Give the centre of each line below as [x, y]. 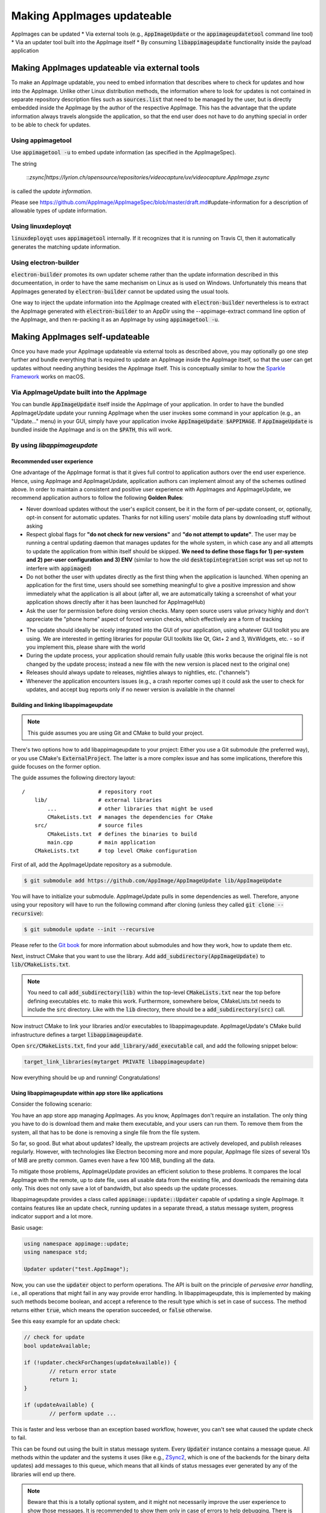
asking [35, 526]
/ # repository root [87, 792]
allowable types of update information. [59, 211]
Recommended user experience [52, 461]
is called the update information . [52, 191]
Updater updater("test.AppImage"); [76, 1269]
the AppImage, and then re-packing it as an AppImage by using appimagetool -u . [115, 319]
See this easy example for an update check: [66, 1321]
